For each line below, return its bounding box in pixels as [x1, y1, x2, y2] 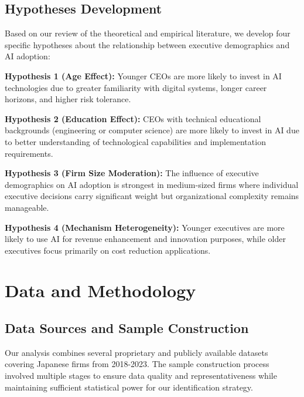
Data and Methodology [5, 278, 196, 302]
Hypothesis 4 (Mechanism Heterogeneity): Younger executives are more [5, 221, 285, 233]
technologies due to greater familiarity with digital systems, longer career [5, 81, 267, 93]
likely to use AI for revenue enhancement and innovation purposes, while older [5, 233, 286, 245]
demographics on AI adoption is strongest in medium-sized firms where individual [5, 178, 299, 190]
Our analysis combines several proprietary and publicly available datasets [5, 346, 268, 358]
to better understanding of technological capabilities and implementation [5, 135, 266, 147]
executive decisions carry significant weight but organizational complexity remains [5, 190, 299, 202]
